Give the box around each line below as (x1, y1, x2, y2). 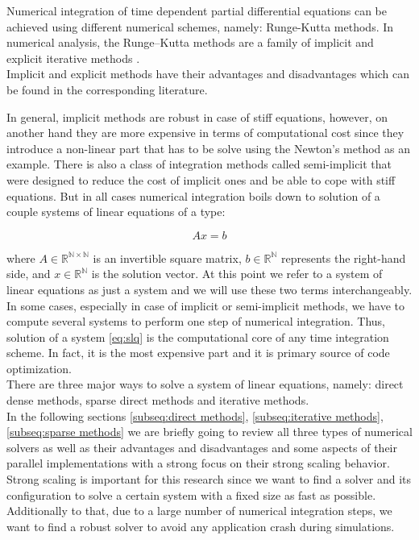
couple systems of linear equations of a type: (6, 203, 226, 220)
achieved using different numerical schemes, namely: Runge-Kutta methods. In (6, 18, 394, 35)
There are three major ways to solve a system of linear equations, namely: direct (6, 376, 404, 393)
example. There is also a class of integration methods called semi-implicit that (6, 156, 392, 172)
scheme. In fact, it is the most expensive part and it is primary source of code (6, 344, 390, 361)
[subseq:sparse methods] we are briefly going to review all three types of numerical (6, 423, 413, 440)
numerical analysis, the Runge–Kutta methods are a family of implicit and (6, 34, 374, 51)
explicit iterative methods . (6, 49, 140, 66)
